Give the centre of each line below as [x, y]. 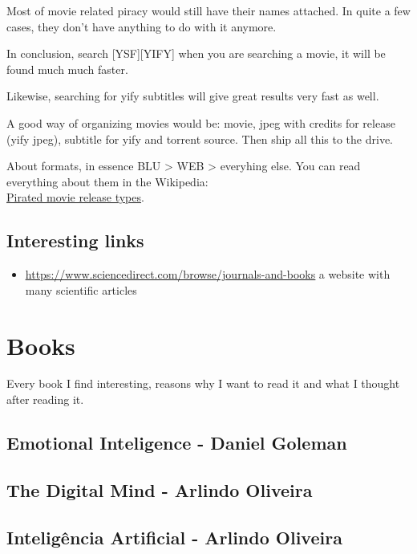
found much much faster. [67, 69]
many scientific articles [81, 289]
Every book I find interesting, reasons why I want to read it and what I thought [203, 383]
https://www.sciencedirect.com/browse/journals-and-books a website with [208, 274]
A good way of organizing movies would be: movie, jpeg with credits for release [201, 122]
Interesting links [75, 240]
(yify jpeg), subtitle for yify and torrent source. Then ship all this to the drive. [200, 138]
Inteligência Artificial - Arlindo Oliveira [174, 537]
